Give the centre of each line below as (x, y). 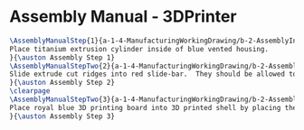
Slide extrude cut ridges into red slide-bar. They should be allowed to (153, 74)
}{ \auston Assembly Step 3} (62, 116)
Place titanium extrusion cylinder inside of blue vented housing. (139, 49)
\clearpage (30, 91)
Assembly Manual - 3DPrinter (123, 17)
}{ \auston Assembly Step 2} (62, 83)
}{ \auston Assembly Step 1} (62, 57)
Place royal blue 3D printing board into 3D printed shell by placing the (153, 107)
